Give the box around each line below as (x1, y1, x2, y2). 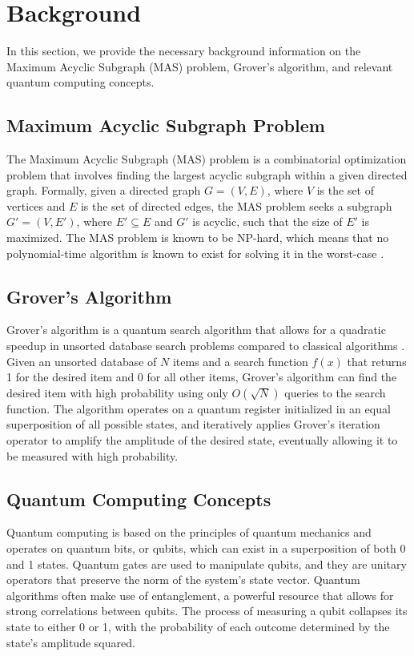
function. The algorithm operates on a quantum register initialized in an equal (6, 400, 391, 417)
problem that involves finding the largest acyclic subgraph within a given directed (6, 166, 408, 183)
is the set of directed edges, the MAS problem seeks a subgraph (80, 197, 392, 214)
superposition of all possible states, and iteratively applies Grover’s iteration (6, 416, 380, 433)
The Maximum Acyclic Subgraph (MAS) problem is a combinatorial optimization (6, 151, 407, 167)
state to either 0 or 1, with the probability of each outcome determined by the (6, 618, 390, 634)
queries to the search (284, 384, 386, 400)
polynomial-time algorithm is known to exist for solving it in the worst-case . (6, 244, 384, 261)
